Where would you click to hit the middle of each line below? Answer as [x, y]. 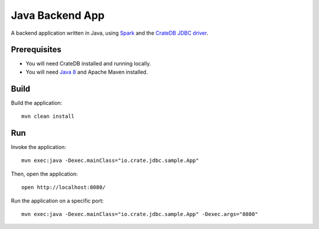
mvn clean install [48, 117]
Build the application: [37, 102]
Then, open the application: [44, 174]
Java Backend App [58, 15]
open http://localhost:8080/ [64, 187]
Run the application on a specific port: [57, 201]
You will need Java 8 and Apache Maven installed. [87, 72]
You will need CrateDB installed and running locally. [88, 64]
